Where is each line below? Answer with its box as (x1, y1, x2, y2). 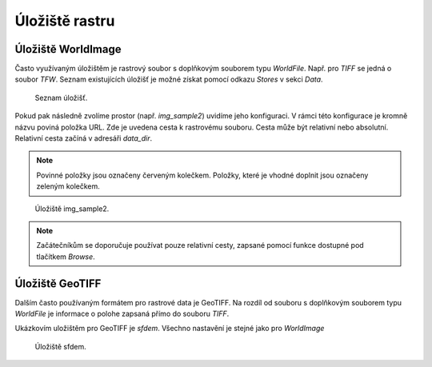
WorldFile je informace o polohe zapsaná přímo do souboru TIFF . (14, 309, 230, 319)
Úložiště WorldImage (14, 42, 122, 56)
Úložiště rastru (14, 12, 115, 30)
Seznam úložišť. (34, 93, 88, 102)
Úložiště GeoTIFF (14, 277, 102, 290)
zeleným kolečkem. (36, 182, 100, 191)
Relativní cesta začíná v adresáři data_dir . (14, 134, 153, 143)
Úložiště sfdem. (34, 341, 87, 351)
